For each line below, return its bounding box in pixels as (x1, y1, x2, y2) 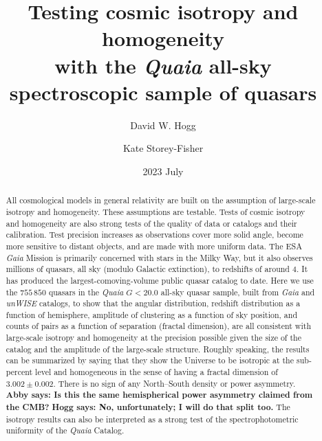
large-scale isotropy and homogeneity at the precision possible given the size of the (6, 332, 301, 343)
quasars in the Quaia (48, 286, 124, 297)
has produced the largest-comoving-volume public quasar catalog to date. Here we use (6, 274, 314, 286)
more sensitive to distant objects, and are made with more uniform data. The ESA (6, 240, 303, 251)
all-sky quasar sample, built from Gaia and (160, 286, 315, 297)
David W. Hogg (130, 117, 196, 132)
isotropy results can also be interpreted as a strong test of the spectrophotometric (6, 413, 299, 425)
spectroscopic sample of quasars (9, 78, 317, 106)
